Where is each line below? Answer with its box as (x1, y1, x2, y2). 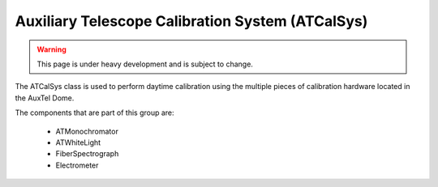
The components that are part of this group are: (15, 108, 174, 117)
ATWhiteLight (55, 138, 101, 147)
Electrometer (55, 160, 99, 170)
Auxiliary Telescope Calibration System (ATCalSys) (15, 12, 368, 30)
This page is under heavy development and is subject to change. (36, 59, 253, 69)
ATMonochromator (55, 126, 119, 136)
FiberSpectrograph (55, 149, 119, 159)
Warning (36, 45, 67, 54)
